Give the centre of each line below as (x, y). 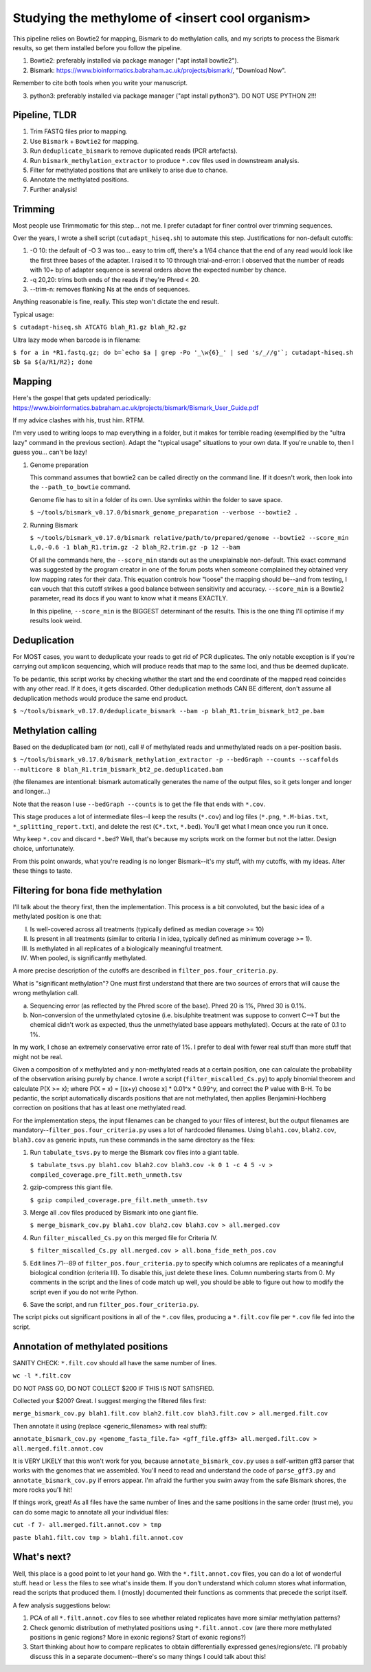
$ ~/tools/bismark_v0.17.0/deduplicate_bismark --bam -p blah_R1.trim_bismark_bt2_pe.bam (168, 711)
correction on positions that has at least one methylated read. (100, 1108)
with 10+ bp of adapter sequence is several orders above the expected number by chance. (158, 270)
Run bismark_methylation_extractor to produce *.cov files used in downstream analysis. (165, 160)
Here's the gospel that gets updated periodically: (82, 398)
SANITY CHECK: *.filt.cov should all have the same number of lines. (115, 1362)
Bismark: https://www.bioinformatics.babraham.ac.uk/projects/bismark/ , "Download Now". (158, 70)
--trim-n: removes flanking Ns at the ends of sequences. (110, 289)
